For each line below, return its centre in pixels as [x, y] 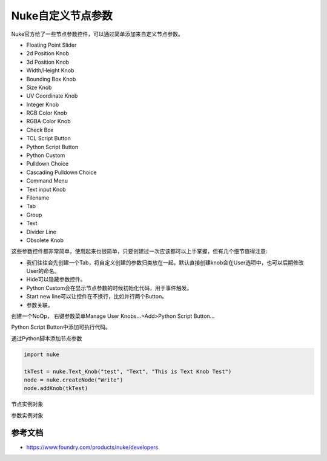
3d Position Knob [48, 62]
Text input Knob [46, 189]
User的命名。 [43, 271]
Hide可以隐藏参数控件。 [56, 280]
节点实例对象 [27, 404]
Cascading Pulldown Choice [61, 172]
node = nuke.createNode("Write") [74, 380]
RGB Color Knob [47, 113]
